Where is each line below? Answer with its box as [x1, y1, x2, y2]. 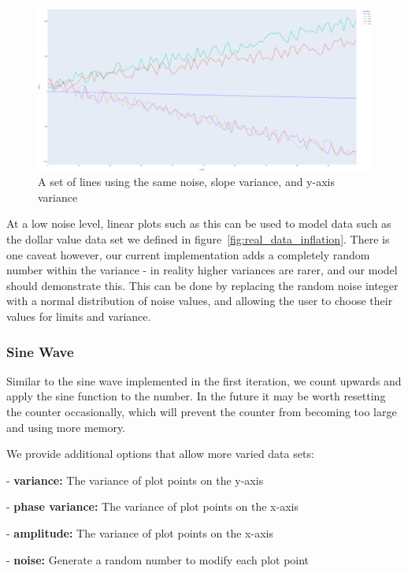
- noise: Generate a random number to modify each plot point [6, 551, 310, 567]
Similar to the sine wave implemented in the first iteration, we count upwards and [6, 372, 402, 389]
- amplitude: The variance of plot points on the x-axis [6, 525, 273, 541]
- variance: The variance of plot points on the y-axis [6, 471, 264, 488]
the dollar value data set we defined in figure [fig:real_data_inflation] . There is [6, 231, 390, 247]
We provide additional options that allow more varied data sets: [6, 445, 314, 462]
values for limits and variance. [6, 308, 151, 325]
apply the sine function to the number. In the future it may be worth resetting [6, 388, 386, 404]
